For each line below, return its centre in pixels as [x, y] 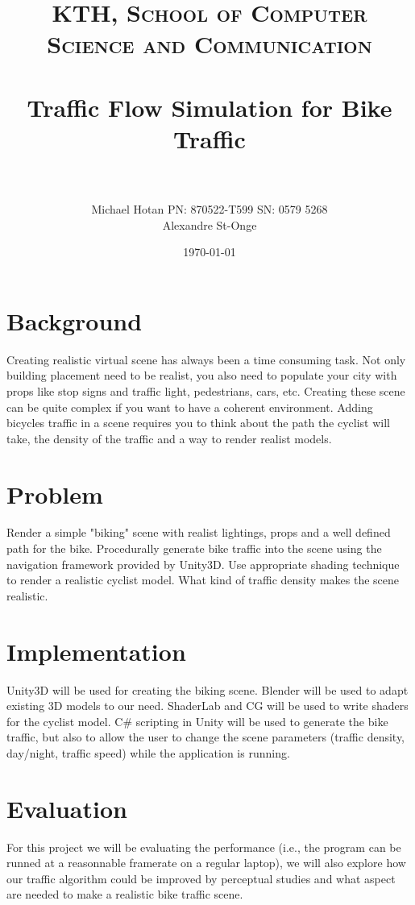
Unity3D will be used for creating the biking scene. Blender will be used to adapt [207, 689]
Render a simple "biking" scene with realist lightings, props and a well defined [199, 532]
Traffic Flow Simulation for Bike [210, 107]
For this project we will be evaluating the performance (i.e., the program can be [204, 847]
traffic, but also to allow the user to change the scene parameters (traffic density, [206, 737]
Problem [55, 494]
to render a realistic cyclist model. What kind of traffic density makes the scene [203, 580]
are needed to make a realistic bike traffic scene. [125, 894]
